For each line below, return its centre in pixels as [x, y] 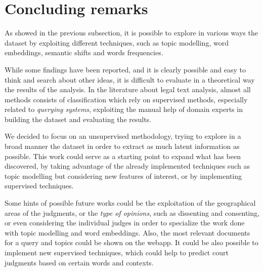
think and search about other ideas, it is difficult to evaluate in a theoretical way [130, 79]
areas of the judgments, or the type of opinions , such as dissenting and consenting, [132, 212]
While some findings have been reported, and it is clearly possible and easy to [125, 69]
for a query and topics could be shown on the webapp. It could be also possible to [131, 242]
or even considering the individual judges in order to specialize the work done [125, 223]
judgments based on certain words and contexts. [79, 262]
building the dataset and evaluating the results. [78, 119]
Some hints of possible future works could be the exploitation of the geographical [130, 203]
